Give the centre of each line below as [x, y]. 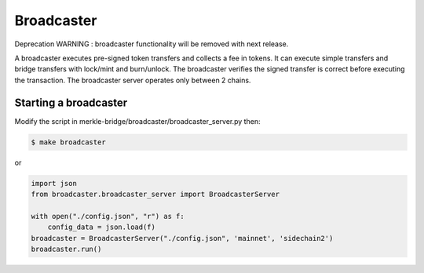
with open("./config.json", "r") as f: [108, 216]
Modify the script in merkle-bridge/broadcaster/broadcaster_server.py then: [137, 121]
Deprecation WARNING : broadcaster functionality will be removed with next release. [152, 44]
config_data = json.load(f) [102, 227]
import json [54, 183]
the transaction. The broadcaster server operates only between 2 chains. [133, 80]
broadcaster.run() [66, 249]
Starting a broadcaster [71, 102]
